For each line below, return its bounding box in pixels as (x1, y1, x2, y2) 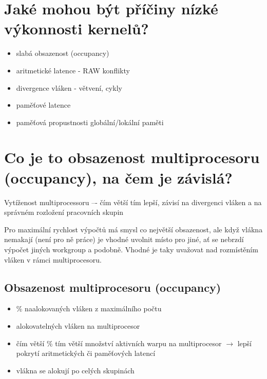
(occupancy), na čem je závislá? (4, 167, 233, 188)
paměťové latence (16, 99, 71, 110)
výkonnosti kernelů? (4, 18, 149, 39)
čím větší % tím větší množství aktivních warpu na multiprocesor (16, 337, 222, 348)
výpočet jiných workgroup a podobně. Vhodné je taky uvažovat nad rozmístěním (4, 244, 258, 254)
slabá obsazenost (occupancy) (16, 48, 109, 58)
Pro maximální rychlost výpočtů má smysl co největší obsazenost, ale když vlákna (4, 224, 263, 234)
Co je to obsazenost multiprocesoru (4, 147, 260, 168)
